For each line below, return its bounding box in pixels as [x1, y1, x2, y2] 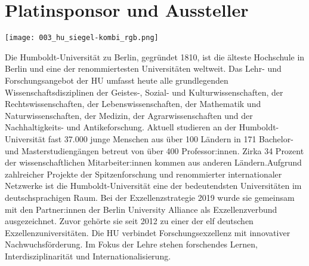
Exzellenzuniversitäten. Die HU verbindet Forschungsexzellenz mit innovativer [5, 226, 291, 239]
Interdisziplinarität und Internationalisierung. [5, 249, 171, 262]
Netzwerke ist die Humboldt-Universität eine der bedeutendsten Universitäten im [5, 179, 302, 192]
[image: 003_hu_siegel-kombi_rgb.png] [5, 33, 159, 42]
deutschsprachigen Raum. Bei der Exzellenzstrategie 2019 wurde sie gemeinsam [5, 191, 295, 203]
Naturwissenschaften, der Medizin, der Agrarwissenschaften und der [5, 109, 253, 121]
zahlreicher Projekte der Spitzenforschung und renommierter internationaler [5, 167, 282, 180]
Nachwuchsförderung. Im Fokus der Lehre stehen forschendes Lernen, [5, 238, 258, 250]
